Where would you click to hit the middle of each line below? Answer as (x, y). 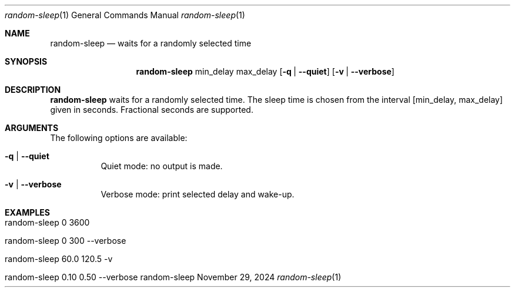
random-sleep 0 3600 (47, 222)
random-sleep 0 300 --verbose (66, 241)
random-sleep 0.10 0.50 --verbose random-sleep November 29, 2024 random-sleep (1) (173, 277)
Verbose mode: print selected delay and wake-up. (198, 194)
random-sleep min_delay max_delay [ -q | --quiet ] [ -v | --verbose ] (265, 71)
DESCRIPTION (33, 90)
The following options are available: (119, 138)
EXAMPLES (27, 212)
